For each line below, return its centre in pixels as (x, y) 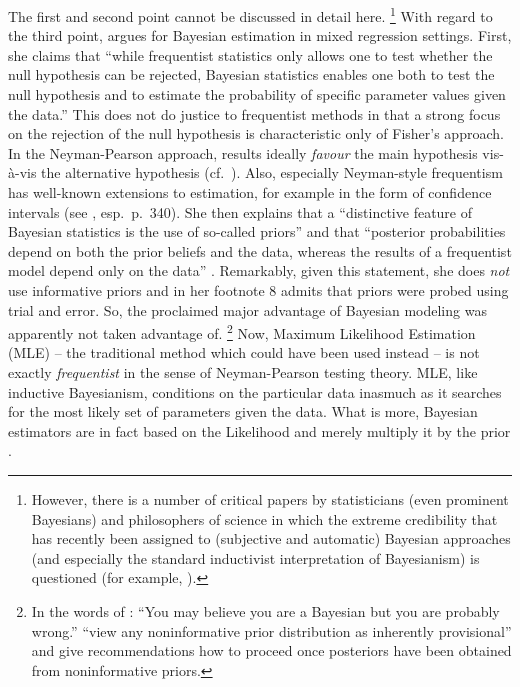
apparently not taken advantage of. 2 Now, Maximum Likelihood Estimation (242, 331)
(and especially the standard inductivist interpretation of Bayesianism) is (255, 557)
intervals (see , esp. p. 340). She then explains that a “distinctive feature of (240, 211)
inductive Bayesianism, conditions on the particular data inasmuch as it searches (255, 391)
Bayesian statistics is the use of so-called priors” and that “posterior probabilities (257, 231)
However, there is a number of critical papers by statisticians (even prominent (270, 498)
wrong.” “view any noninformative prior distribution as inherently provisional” (271, 630)
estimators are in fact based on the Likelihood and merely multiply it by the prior (259, 430)
